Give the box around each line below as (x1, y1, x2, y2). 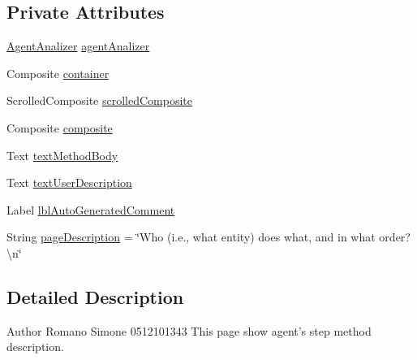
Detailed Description (6, 284, 184, 309)
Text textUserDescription (6, 174, 132, 191)
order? (379, 228, 411, 245)
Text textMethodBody (6, 146, 118, 163)
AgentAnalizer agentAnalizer (6, 37, 150, 54)
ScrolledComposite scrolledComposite (6, 92, 192, 109)
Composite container (6, 64, 110, 81)
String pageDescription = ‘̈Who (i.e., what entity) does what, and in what (6, 228, 376, 245)
